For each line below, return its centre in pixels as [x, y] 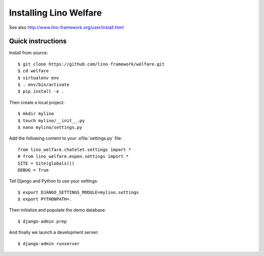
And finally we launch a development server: [54, 233]
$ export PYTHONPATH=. [45, 199]
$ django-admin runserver [49, 244]
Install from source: [29, 53]
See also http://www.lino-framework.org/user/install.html [66, 27]
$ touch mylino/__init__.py [51, 120]
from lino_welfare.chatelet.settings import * [75, 149]
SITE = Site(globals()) [46, 163]
